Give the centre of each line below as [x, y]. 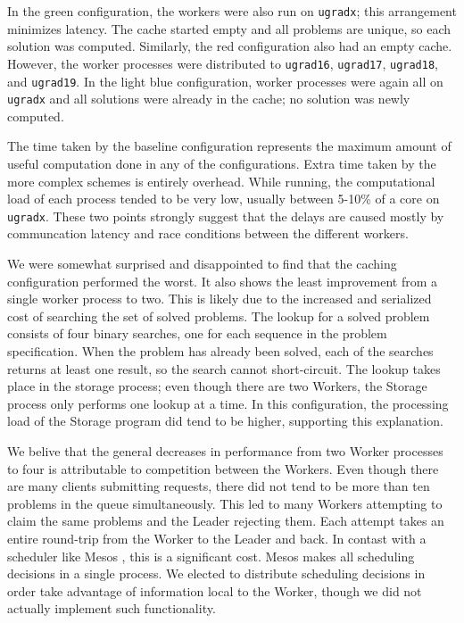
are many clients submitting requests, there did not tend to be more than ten [219, 486]
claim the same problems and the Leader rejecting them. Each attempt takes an [226, 521]
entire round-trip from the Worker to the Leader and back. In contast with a [217, 538]
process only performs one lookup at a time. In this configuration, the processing [228, 403]
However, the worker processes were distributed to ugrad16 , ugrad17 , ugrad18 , [223, 63]
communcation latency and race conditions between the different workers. [208, 233]
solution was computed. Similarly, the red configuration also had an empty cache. [230, 46]
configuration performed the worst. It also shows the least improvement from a [223, 281]
